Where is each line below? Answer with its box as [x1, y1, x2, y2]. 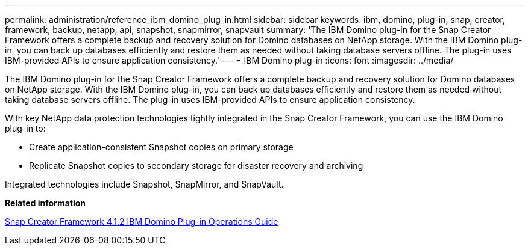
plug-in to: [5, 123, 46, 133]
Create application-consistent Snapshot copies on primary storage [29, 142, 294, 152]
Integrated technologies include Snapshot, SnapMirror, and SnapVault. [5, 179, 284, 189]
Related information [5, 198, 86, 208]
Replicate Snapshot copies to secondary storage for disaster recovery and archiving [29, 160, 363, 171]
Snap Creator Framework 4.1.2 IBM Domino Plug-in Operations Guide [5, 216, 278, 227]
